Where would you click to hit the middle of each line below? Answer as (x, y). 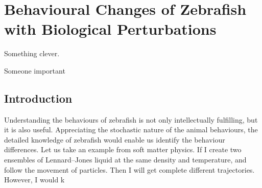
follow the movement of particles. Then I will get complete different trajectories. (129, 169)
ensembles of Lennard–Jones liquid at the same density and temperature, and (125, 160)
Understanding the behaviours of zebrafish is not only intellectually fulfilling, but (131, 119)
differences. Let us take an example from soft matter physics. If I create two (123, 149)
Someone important (35, 70)
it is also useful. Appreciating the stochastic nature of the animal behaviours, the (131, 130)
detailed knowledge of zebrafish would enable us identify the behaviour (115, 139)
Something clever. (32, 53)
